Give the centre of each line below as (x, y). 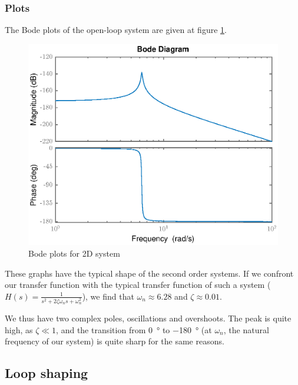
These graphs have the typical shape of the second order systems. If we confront (149, 273)
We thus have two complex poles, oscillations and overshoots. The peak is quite (148, 318)
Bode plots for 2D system (74, 253)
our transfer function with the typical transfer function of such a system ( (138, 285)
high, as (19, 329)
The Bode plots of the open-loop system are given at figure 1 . (116, 30)
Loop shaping (47, 373)
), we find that (108, 296)
